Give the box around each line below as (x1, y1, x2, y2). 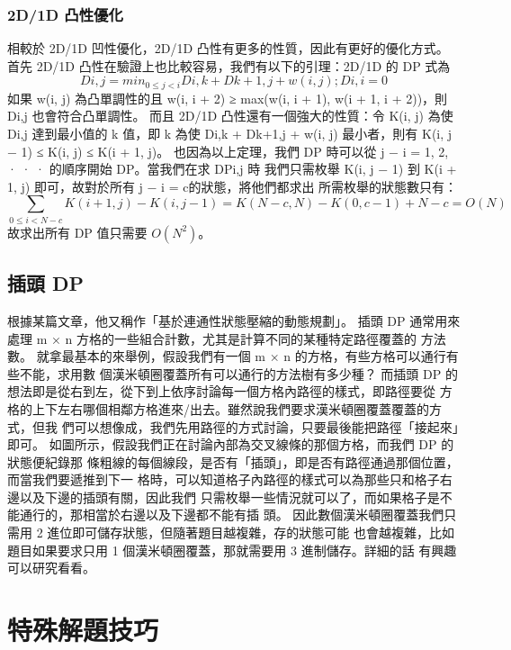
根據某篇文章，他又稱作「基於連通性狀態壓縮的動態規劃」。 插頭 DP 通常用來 (7, 311, 461, 330)
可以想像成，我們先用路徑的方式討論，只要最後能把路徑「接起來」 (74, 417, 459, 436)
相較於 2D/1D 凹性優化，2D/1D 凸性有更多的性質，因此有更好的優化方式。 (7, 39, 449, 58)
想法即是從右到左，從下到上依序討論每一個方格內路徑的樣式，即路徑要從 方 (7, 382, 453, 401)
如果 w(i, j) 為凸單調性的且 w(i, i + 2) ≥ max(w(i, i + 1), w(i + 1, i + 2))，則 (7, 88, 448, 107)
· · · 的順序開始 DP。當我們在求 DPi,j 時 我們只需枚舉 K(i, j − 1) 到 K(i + (7, 159, 457, 178)
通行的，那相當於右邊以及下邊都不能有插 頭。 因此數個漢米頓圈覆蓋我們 (19, 505, 444, 524)
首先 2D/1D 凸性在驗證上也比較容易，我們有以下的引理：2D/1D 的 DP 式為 (7, 56, 451, 75)
